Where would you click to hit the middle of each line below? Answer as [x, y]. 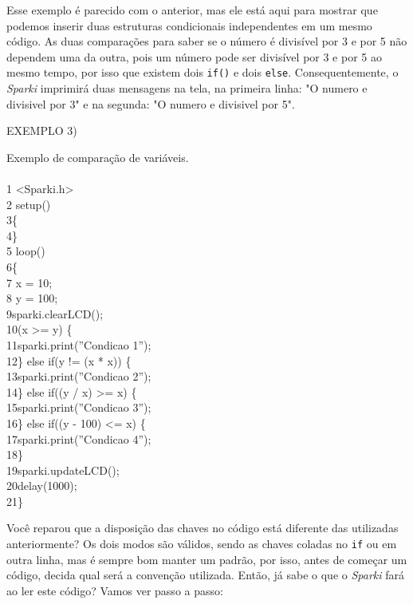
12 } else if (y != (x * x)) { [69, 360]
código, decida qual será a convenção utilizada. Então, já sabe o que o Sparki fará [205, 575]
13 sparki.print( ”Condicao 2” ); [79, 376]
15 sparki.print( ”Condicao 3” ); [79, 407]
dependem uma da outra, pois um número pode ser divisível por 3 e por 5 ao [194, 56]
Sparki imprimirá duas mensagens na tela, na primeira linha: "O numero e [187, 88]
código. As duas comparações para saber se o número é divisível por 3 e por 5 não [207, 41]
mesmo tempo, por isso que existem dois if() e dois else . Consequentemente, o [203, 72]
